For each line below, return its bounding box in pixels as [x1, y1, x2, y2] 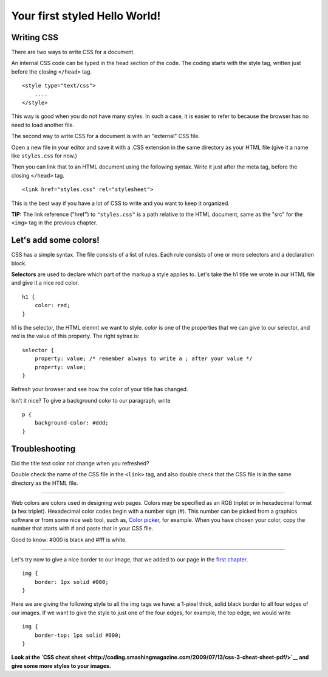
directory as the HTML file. [11, 479, 78, 487]
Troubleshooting [11, 443, 76, 454]
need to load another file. [11, 121, 75, 128]
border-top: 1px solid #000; [34, 631, 121, 639]
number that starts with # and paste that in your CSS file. [11, 525, 154, 532]
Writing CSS [11, 32, 59, 43]
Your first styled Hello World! [11, 9, 161, 23]
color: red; [34, 302, 70, 309]
